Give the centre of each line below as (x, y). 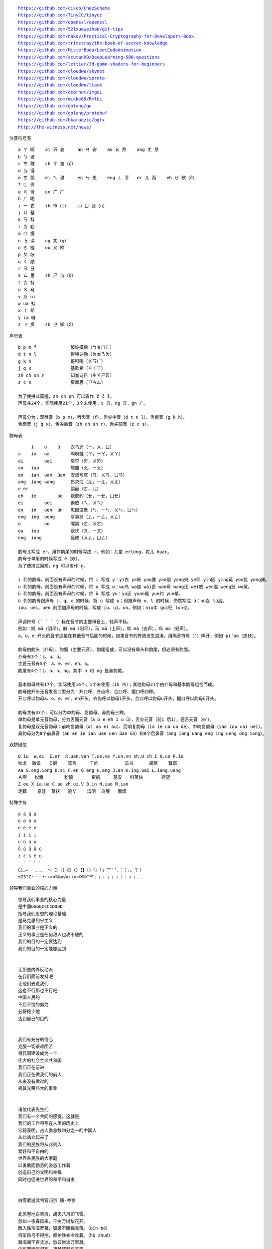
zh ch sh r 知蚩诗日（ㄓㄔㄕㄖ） (66, 375)
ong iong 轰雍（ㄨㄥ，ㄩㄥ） (64, 538)
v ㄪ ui (27, 297)
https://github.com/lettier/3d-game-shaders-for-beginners (92, 64)
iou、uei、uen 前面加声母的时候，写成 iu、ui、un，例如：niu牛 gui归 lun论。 (105, 608)
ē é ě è (27, 828)
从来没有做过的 (33, 1081)
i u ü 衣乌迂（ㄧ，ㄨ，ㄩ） (73, 447)
